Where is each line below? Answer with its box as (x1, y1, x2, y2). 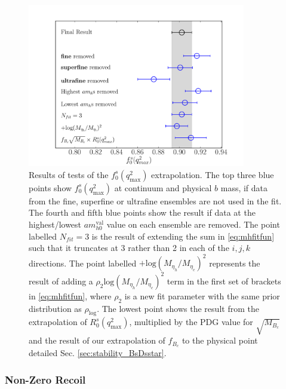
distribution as (29, 302, 82, 314)
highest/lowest (29, 218, 82, 231)
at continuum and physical (114, 181, 212, 194)
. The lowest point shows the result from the (97, 302, 259, 314)
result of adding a (29, 274, 93, 287)
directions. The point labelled (29, 256, 137, 269)
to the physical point (182, 334, 258, 347)
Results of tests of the (29, 168, 109, 180)
